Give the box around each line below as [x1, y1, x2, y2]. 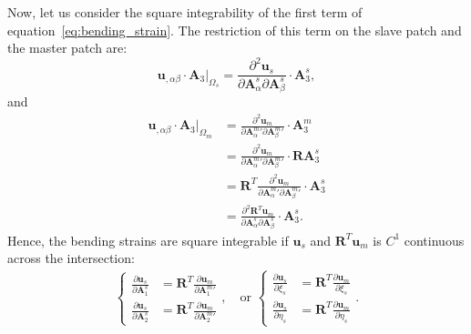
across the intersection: [7, 248, 135, 268]
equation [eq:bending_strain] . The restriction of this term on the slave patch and [7, 20, 462, 39]
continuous [404, 230, 465, 249]
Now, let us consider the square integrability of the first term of [7, 3, 363, 21]
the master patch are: [7, 38, 128, 57]
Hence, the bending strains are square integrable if [7, 230, 289, 249]
